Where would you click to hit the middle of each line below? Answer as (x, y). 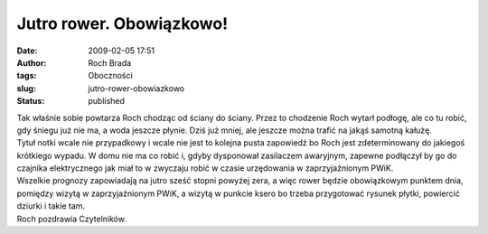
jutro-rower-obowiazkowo (136, 88)
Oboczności (110, 76)
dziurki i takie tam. (51, 206)
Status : (31, 101)
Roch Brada (110, 62)
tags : (27, 76)
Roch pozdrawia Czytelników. (71, 219)
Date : (27, 51)
